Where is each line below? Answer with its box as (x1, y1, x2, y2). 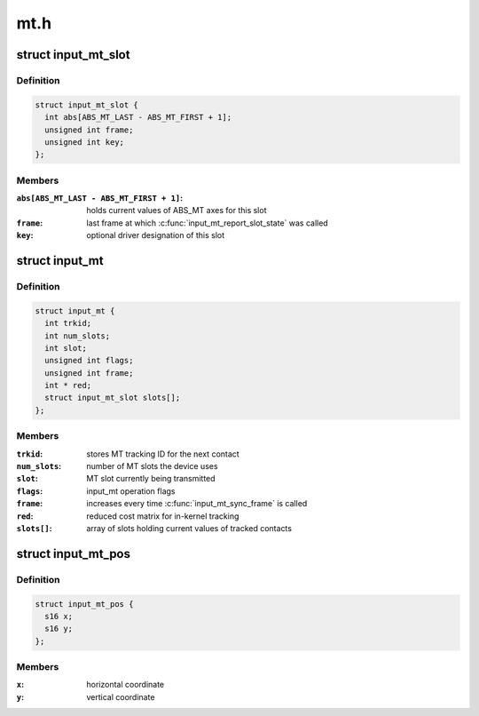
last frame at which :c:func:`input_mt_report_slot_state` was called (86, 218, 328, 228)
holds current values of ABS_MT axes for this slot (86, 205, 267, 216)
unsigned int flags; (44, 355, 134, 366)
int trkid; (44, 318, 92, 329)
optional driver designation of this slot (86, 230, 225, 241)
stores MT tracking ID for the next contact (86, 449, 239, 459)
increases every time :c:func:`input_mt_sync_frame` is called (86, 498, 308, 509)
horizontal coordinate (86, 680, 165, 690)
